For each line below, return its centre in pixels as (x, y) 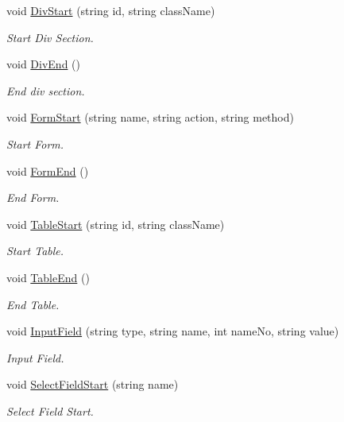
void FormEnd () (48, 170)
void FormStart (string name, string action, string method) (150, 117)
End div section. (46, 90)
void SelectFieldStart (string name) (93, 384)
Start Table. (35, 251)
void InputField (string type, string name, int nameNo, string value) (173, 331)
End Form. (33, 197)
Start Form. (35, 143)
